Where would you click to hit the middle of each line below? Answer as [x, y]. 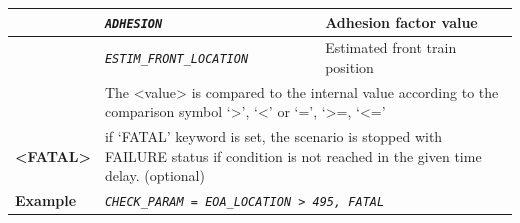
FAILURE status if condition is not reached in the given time [293, 155]
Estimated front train [391, 47]
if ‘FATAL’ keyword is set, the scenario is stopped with [273, 136]
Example [46, 200]
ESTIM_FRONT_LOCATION [176, 59]
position [349, 67]
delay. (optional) [154, 175]
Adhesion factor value [401, 21]
